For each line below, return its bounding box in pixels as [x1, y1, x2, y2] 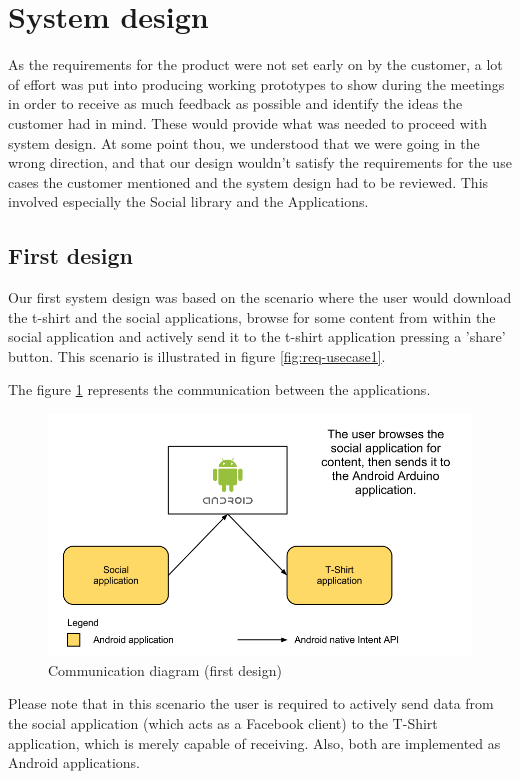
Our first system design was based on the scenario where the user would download [8, 287, 512, 308]
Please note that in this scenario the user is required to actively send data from [8, 693, 494, 714]
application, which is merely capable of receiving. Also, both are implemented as [8, 732, 501, 753]
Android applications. [8, 752, 140, 773]
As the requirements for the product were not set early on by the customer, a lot [8, 54, 503, 75]
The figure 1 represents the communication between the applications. [8, 379, 431, 400]
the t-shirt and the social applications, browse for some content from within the [8, 306, 496, 327]
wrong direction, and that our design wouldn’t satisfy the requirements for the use [8, 152, 512, 173]
